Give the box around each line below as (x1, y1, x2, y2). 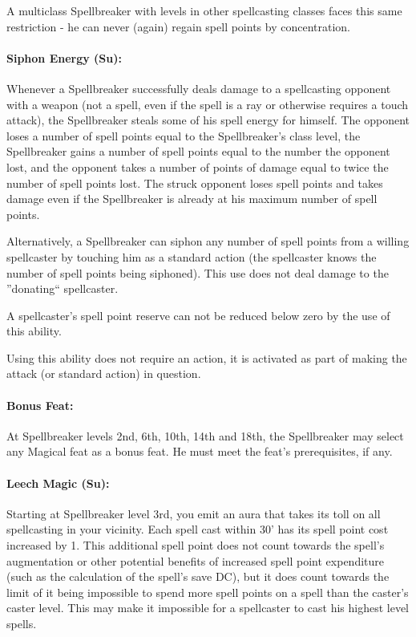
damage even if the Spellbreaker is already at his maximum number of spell (6, 190, 378, 207)
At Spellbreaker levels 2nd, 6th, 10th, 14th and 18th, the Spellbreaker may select (6, 427, 404, 444)
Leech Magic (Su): (6, 474, 110, 491)
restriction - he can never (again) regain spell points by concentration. (6, 18, 350, 34)
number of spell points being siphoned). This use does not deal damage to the (6, 264, 389, 281)
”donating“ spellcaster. (6, 280, 119, 297)
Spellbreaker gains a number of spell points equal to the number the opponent (6, 143, 390, 160)
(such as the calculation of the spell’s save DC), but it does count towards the (6, 568, 390, 585)
